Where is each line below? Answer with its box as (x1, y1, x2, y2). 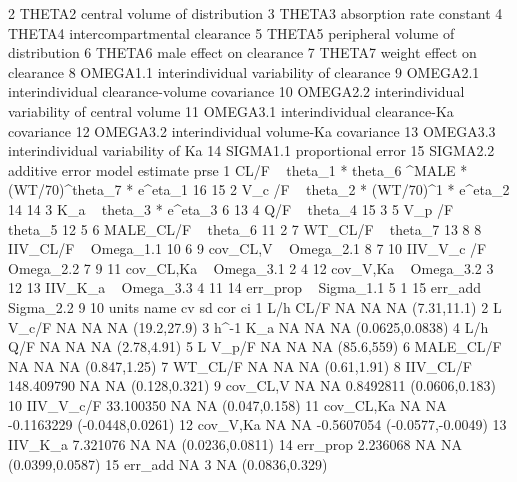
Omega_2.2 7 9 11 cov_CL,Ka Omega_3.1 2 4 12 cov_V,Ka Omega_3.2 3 (8, 257, 494, 278)
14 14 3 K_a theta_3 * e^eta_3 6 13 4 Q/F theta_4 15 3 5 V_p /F (8, 198, 454, 219)
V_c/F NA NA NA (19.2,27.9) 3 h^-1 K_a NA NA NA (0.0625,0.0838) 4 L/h (8, 316, 489, 337)
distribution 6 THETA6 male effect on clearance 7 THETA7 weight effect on (8, 42, 477, 63)
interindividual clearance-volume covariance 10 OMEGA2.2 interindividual (8, 81, 465, 102)
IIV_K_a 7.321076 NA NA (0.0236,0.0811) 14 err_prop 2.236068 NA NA (8, 434, 462, 455)
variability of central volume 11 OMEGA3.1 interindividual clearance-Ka (8, 100, 454, 121)
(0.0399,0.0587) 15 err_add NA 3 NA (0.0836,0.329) (8, 453, 328, 474)
